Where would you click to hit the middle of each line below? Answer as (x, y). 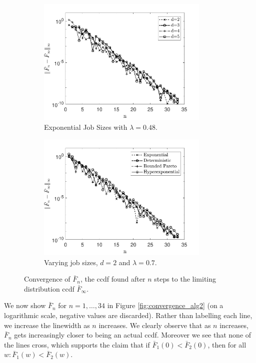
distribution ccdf (49, 288)
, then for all (227, 344)
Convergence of (47, 279)
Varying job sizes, (71, 262)
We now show (25, 305)
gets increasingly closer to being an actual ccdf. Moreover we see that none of (133, 335)
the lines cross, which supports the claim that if (77, 344)
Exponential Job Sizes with (86, 127)
